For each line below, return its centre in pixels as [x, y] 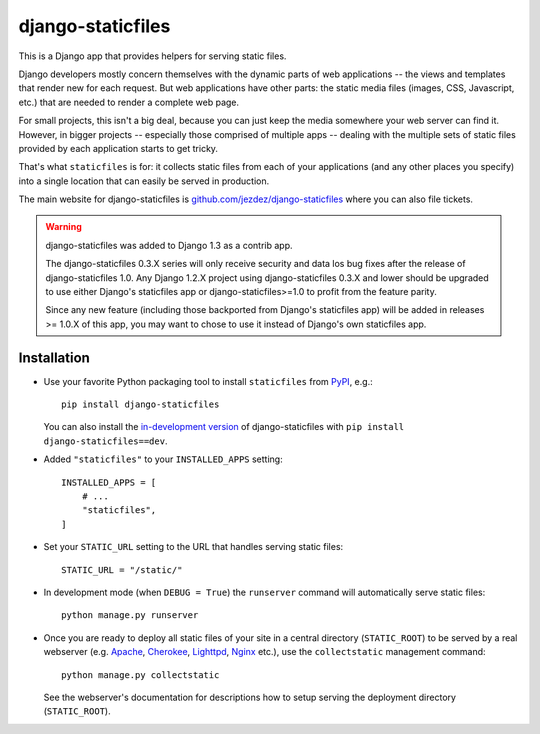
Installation [54, 357]
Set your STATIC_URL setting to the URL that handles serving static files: [193, 547]
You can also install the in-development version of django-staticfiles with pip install [224, 427]
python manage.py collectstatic [140, 674]
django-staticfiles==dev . [105, 441]
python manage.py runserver [130, 615]
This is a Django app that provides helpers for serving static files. [152, 56]
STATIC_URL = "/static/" [122, 569]
